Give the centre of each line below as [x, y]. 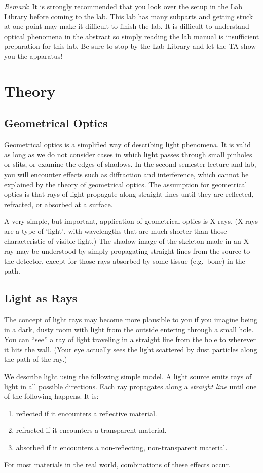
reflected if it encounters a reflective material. [86, 413]
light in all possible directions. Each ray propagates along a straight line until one [130, 386]
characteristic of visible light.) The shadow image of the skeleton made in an [123, 241]
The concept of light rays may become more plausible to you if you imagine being [131, 319]
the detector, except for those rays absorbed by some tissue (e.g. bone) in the [125, 261]
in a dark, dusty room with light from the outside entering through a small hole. [129, 329]
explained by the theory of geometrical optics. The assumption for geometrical [126, 184]
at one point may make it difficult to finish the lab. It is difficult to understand [127, 26]
